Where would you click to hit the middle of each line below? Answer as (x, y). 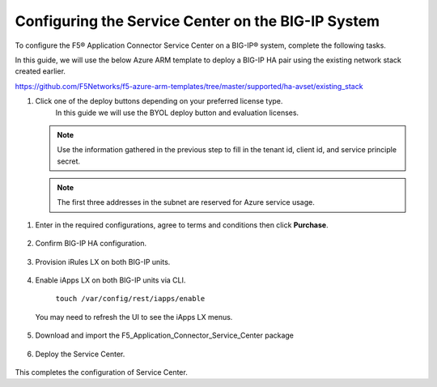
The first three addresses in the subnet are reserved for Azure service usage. (186, 202)
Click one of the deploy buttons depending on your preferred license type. (159, 101)
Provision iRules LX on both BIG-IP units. (103, 262)
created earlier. (40, 71)
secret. (69, 161)
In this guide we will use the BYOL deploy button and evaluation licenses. (177, 113)
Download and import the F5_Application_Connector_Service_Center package (165, 335)
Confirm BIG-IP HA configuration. (91, 244)
